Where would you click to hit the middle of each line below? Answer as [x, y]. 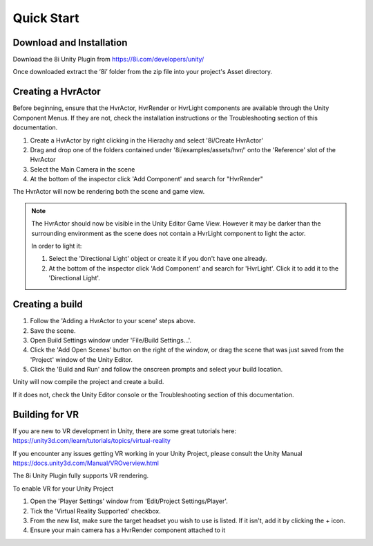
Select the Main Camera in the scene [83, 169]
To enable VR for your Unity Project [63, 489]
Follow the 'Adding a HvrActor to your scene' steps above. [113, 321]
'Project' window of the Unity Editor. [81, 359]
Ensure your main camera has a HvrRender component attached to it [128, 530]
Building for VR [46, 414]
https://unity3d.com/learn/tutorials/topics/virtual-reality [92, 441]
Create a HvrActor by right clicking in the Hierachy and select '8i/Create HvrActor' [147, 140]
